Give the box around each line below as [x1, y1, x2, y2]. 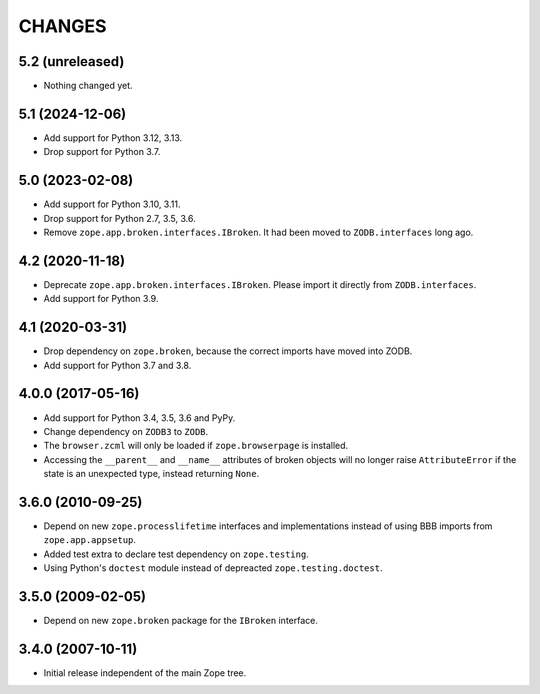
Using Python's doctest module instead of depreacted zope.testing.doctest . [43, 562, 383, 574]
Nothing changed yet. [43, 80, 134, 92]
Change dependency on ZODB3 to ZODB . [43, 425, 209, 437]
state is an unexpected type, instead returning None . [43, 468, 260, 480]
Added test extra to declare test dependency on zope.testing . [43, 548, 309, 560]
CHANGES [18, 15, 107, 37]
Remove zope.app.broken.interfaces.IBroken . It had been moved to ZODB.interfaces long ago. [43, 226, 474, 239]
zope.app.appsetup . [43, 534, 137, 546]
